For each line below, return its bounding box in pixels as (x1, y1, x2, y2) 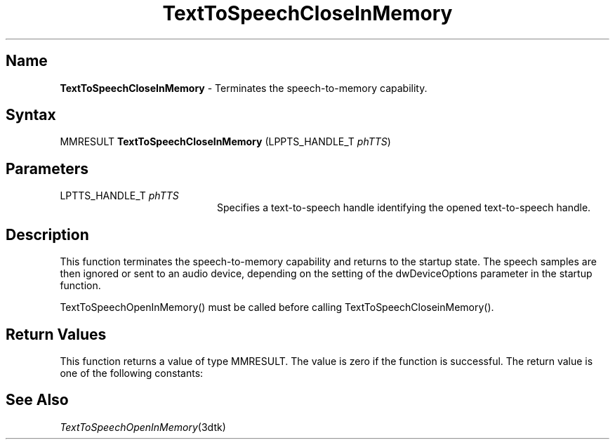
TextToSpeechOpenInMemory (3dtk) (60, 420, 226, 433)
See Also (6, 391, 69, 409)
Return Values (6, 325, 107, 343)
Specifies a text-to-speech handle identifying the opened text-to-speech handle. (217, 201, 591, 214)
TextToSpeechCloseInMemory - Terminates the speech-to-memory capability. (60, 81, 428, 94)
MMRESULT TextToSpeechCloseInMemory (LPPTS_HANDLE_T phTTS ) (60, 135, 391, 148)
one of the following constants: (60, 366, 204, 379)
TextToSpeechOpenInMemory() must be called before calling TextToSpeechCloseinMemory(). (60, 301, 494, 314)
